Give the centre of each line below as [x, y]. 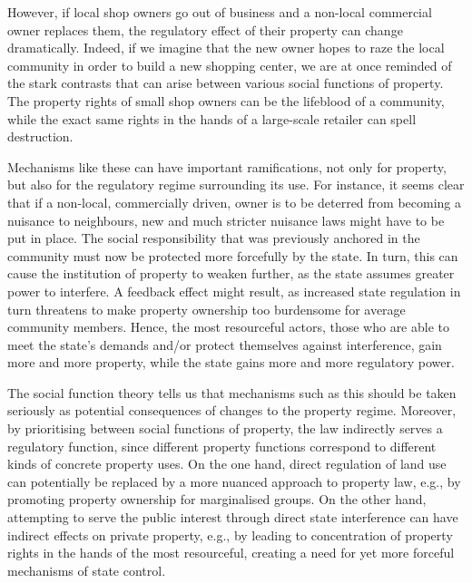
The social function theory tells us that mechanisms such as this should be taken [232, 392]
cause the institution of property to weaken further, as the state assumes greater [231, 273]
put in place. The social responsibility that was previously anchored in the [214, 238]
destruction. [40, 136]
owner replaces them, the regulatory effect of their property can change [205, 29]
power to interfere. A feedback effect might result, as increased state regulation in [234, 291]
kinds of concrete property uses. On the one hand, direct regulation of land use [227, 464]
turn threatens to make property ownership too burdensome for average [206, 309]
